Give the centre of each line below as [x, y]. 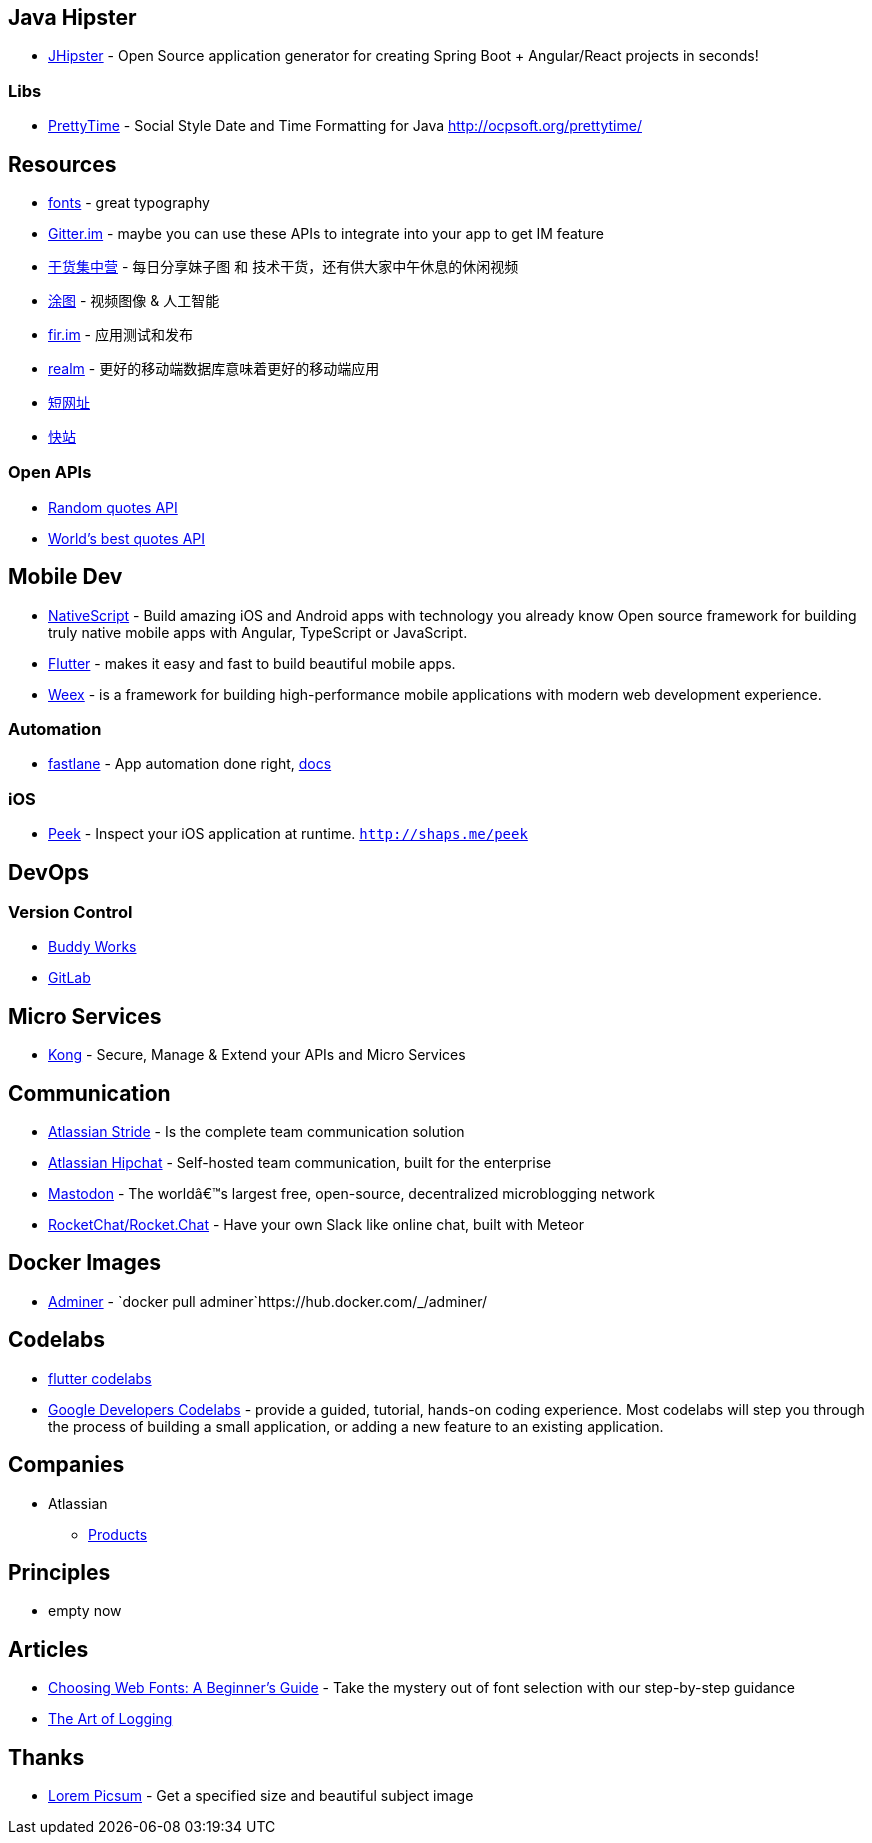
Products [118, 1534]
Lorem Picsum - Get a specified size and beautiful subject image [261, 1796]
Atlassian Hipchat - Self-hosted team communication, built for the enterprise [300, 1163]
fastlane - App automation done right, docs [190, 764]
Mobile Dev [65, 577]
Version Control [70, 911]
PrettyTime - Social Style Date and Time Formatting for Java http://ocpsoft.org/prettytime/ [345, 126]
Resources [62, 164]
